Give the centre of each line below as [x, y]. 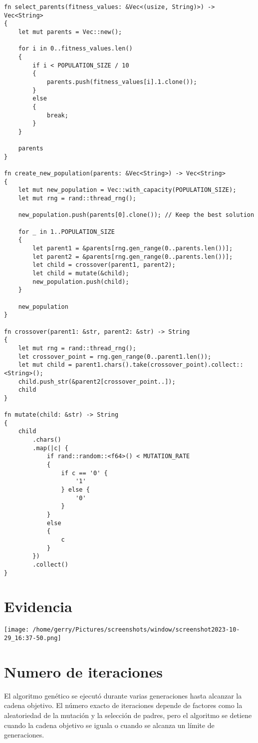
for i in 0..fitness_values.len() [75, 49]
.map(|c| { [50, 448]
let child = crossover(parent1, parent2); [104, 265]
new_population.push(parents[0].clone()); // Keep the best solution [136, 215]
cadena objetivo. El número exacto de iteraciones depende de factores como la [123, 705]
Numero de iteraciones [83, 671]
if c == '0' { [84, 473]
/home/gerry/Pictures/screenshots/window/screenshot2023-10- [136, 630]
